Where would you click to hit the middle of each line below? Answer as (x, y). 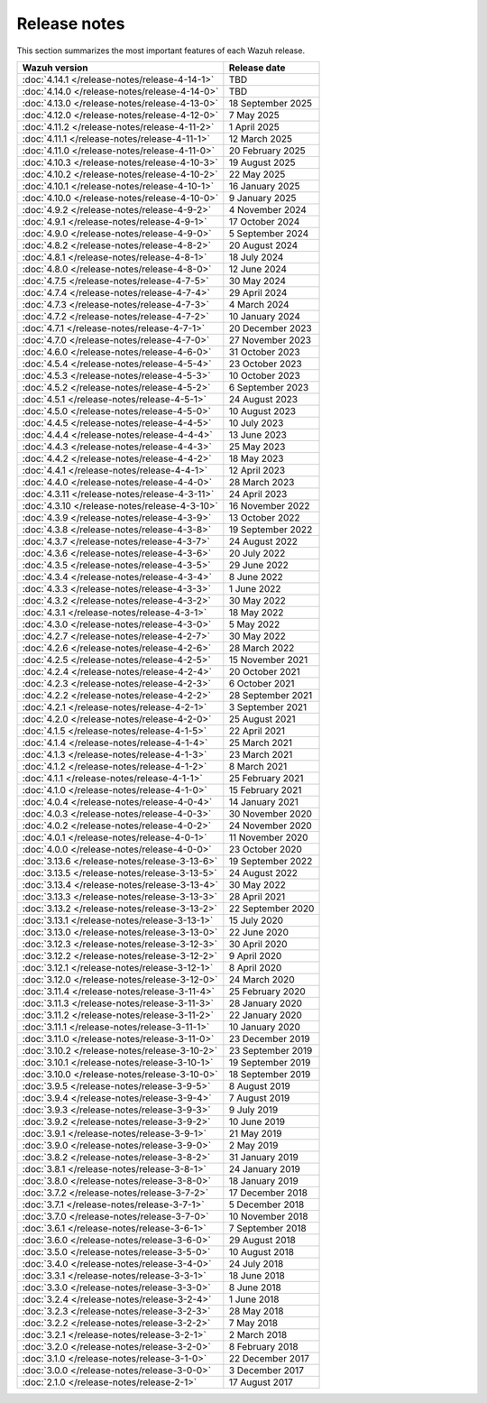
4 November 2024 (267, 209)
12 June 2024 (258, 269)
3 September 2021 (268, 706)
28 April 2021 (257, 896)
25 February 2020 (267, 991)
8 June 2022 (256, 577)
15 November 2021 (268, 660)
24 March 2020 (262, 979)
